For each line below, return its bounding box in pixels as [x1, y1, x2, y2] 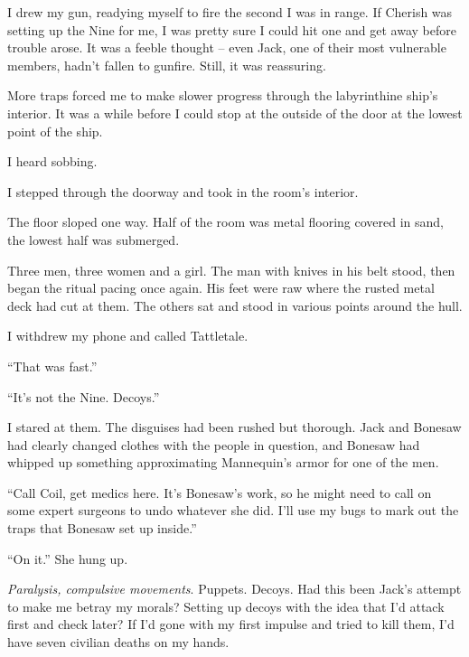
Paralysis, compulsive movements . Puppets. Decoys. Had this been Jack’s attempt [7, 579, 462, 598]
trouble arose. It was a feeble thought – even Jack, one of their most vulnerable [7, 38, 446, 57]
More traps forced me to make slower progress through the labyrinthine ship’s [7, 86, 438, 105]
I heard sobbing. [7, 152, 98, 171]
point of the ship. [7, 121, 103, 140]
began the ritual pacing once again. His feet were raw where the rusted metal [7, 278, 435, 297]
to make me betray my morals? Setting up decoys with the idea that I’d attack [7, 596, 445, 615]
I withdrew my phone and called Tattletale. [7, 326, 249, 345]
